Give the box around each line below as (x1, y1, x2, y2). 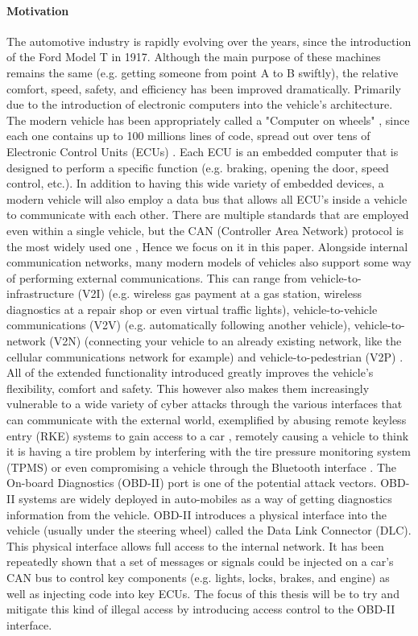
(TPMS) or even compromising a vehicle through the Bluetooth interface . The (6, 458, 397, 475)
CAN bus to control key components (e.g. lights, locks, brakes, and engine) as (6, 568, 390, 585)
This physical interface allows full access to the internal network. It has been (6, 537, 384, 554)
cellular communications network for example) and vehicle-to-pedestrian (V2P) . (6, 348, 404, 365)
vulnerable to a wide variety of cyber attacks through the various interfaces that (6, 395, 403, 412)
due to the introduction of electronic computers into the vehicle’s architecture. (6, 96, 393, 113)
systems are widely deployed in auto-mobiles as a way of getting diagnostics (19, 490, 392, 507)
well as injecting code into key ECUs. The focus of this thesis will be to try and (6, 584, 399, 601)
